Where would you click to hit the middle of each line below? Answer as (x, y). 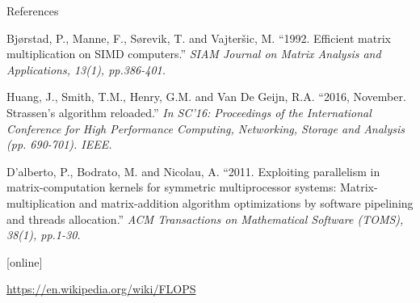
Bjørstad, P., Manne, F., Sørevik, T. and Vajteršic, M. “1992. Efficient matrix (199, 38)
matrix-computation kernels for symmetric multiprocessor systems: (172, 187)
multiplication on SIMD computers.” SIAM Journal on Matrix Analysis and (194, 54)
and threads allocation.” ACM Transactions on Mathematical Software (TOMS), (205, 219)
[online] (25, 261)
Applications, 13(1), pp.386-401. (86, 69)
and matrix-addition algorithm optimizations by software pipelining (246, 202)
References (33, 11)
